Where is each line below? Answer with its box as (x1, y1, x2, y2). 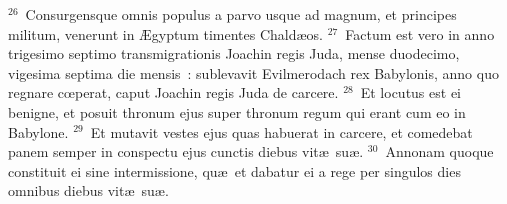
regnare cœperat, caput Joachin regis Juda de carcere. (8, 82, 339, 103)
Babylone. (8, 121, 69, 142)
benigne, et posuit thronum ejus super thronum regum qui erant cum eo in (8, 101, 466, 122)
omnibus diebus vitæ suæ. (8, 180, 169, 201)
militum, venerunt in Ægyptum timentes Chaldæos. (8, 23, 324, 44)
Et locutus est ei (360, 82, 462, 103)
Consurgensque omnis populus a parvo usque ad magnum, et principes (25, 4, 457, 24)
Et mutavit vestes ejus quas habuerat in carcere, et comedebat (90, 121, 473, 142)
